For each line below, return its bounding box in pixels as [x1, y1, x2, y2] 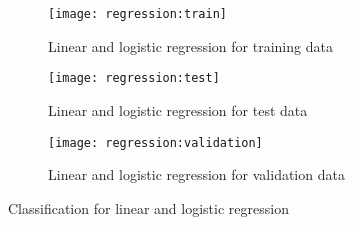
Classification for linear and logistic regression [8, 197, 289, 218]
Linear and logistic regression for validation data [48, 164, 345, 185]
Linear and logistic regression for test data [48, 99, 308, 120]
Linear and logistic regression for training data [48, 35, 333, 56]
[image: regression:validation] [48, 135, 263, 150]
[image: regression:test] [48, 71, 220, 86]
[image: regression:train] [48, 7, 227, 21]
